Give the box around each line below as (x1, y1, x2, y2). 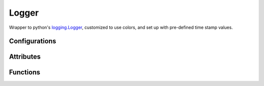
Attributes (9, 53, 41, 61)
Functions (9, 68, 41, 77)
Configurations (9, 37, 56, 45)
